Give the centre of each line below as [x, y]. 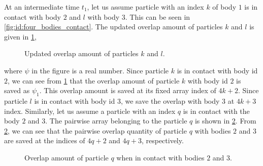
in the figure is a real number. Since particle [100, 70]
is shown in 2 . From [225, 121]
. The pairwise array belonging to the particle [116, 121]
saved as [17, 90]
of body [224, 7]
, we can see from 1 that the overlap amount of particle [94, 80]
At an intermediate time [42, 7]
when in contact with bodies [160, 157]
